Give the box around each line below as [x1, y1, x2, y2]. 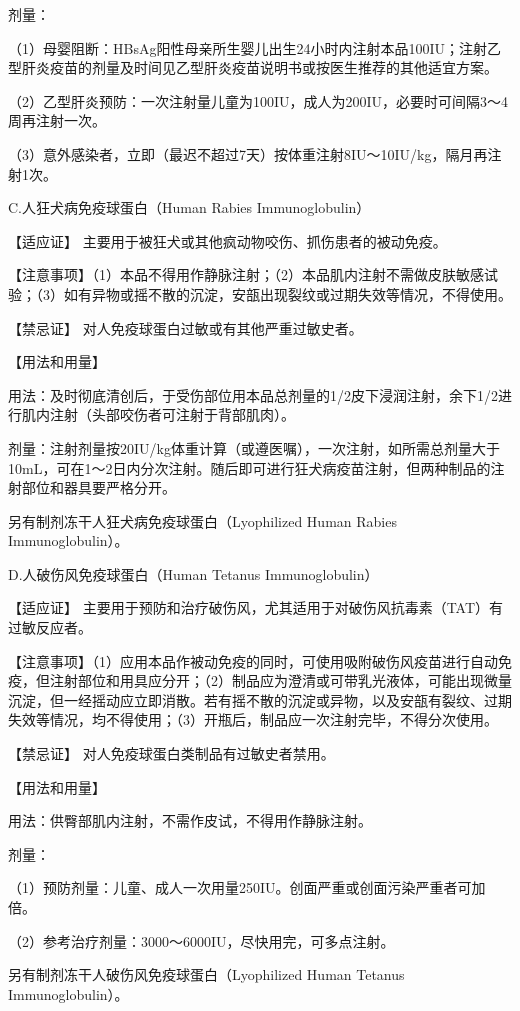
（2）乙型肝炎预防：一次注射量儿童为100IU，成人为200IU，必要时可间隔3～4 [8, 90, 509, 111]
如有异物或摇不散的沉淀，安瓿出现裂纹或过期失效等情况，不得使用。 [63, 283, 512, 304]
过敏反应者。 [8, 617, 92, 638]
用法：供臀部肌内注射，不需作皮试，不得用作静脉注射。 [8, 810, 372, 831]
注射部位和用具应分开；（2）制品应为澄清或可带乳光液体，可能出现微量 [49, 670, 512, 691]
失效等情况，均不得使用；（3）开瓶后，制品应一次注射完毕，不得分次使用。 [8, 709, 498, 730]
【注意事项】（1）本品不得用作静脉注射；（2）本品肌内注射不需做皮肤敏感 [8, 264, 484, 285]
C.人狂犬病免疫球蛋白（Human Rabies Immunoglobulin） [8, 197, 371, 218]
